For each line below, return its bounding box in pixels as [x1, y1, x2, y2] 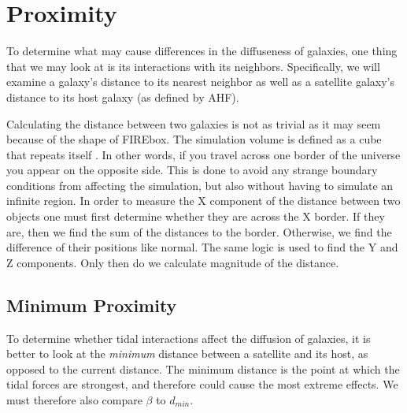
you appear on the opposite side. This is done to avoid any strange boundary [6, 162, 378, 178]
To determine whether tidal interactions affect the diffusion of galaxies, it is [6, 329, 371, 346]
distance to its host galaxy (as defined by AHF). [6, 88, 239, 105]
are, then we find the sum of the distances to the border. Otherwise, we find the [6, 223, 392, 240]
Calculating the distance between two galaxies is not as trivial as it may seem [6, 115, 381, 132]
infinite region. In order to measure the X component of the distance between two [6, 192, 401, 209]
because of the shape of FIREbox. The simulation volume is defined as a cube [6, 131, 382, 147]
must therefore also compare [6, 392, 142, 408]
